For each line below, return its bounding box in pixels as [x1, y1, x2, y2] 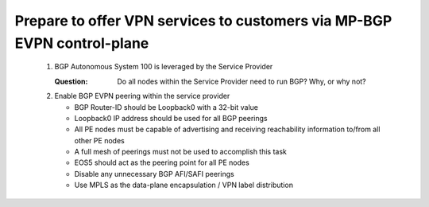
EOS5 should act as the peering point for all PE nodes [74, 158, 249, 167]
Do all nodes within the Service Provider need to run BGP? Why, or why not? [117, 76, 367, 86]
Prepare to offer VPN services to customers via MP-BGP [14, 12, 392, 29]
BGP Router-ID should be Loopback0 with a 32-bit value [74, 102, 258, 111]
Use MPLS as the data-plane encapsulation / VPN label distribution [74, 180, 294, 190]
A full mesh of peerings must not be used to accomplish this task [74, 147, 288, 157]
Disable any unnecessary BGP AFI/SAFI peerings [74, 169, 234, 178]
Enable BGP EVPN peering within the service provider [54, 92, 230, 101]
